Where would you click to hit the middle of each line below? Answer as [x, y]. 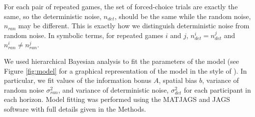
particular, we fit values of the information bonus [78, 80]
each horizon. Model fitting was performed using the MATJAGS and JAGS [117, 99]
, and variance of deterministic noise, [113, 89]
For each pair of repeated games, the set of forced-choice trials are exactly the [121, 6]
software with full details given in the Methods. [75, 108]
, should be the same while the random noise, [183, 16]
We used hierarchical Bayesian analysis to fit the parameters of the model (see [122, 61]
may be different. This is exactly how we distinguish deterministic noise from [134, 26]
